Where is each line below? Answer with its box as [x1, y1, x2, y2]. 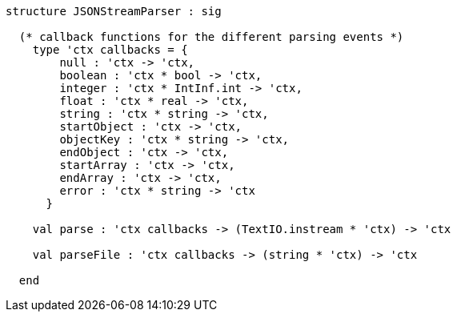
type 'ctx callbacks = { [32, 43, 188, 56]
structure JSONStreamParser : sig [6, 5, 222, 18]
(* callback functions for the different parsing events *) [18, 30, 404, 43]
